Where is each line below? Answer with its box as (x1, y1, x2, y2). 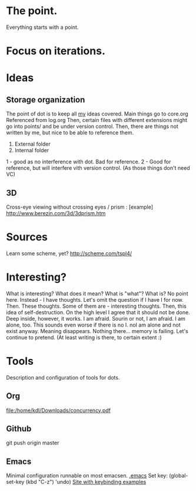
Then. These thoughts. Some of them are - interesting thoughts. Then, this (6, 302, 187, 309)
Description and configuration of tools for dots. (6, 374, 120, 381)
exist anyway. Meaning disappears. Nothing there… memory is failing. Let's (6, 327, 188, 334)
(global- (168, 472, 188, 479)
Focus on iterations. (6, 44, 106, 58)
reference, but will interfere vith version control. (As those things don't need (6, 164, 190, 172)
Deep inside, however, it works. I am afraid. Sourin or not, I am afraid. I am (6, 315, 185, 322)
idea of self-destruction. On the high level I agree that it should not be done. (6, 308, 190, 316)
